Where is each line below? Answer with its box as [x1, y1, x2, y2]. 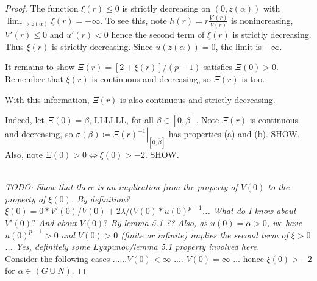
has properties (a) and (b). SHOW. [168, 127, 300, 140]
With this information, [5, 93, 90, 105]
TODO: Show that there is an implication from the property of [5, 180, 238, 193]
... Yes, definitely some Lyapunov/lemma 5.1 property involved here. [5, 240, 260, 253]
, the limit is [215, 40, 262, 52]
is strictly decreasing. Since [52, 40, 153, 52]
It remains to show [5, 60, 75, 73]
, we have [266, 216, 302, 229]
